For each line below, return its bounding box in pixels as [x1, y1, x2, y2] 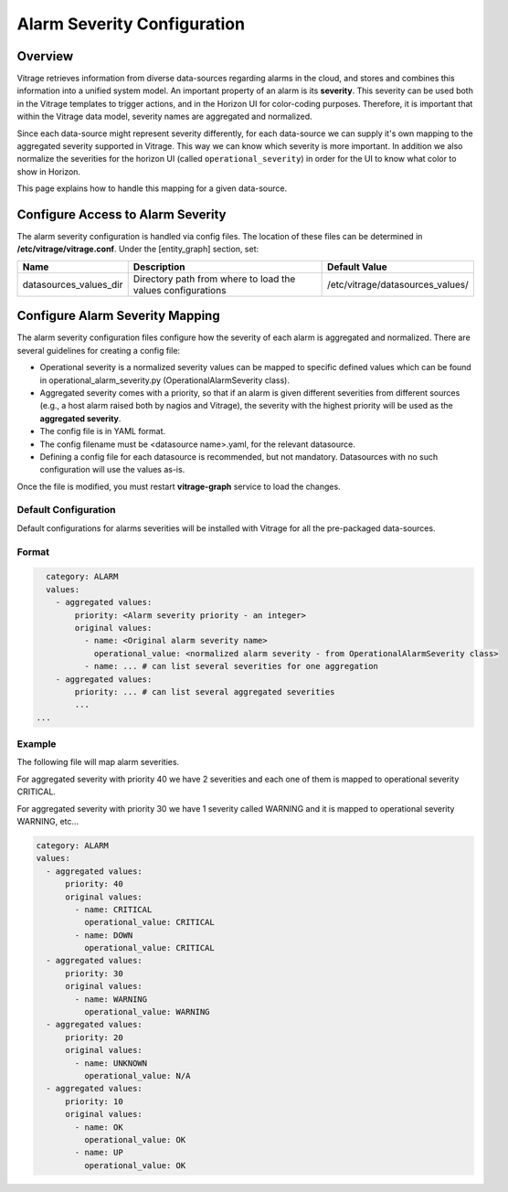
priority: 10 [65, 1096, 123, 1106]
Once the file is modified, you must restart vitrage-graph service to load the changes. [16, 481, 342, 492]
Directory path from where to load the [132, 272, 296, 285]
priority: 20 [65, 1032, 123, 1042]
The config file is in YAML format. [39, 426, 166, 437]
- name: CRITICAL [74, 904, 153, 914]
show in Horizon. [16, 165, 81, 177]
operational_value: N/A [83, 1070, 191, 1080]
